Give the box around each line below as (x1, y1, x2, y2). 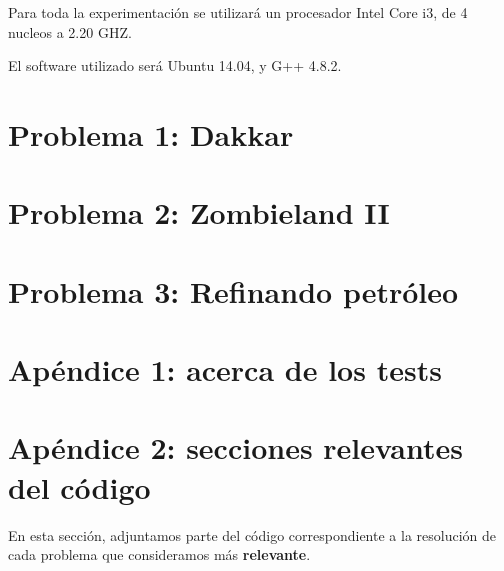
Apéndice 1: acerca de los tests (8, 349, 442, 390)
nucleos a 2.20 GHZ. (8, 21, 132, 42)
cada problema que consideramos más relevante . (8, 544, 311, 565)
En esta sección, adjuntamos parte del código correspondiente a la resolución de (8, 524, 496, 545)
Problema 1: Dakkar (8, 113, 294, 154)
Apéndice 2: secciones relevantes (8, 427, 463, 468)
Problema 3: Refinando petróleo (8, 270, 459, 311)
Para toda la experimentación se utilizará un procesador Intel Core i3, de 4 (8, 2, 468, 22)
